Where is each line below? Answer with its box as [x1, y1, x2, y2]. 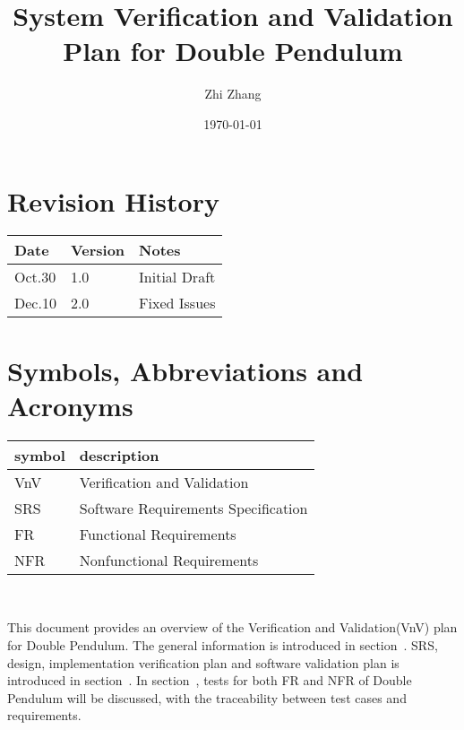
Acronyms [7, 387, 133, 423]
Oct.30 [14, 266, 56, 288]
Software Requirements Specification [79, 497, 308, 518]
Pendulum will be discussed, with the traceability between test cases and [7, 688, 407, 707]
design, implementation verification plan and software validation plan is [7, 653, 400, 672]
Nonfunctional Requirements [79, 549, 259, 570]
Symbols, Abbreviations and [7, 352, 364, 388]
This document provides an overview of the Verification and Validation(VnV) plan [7, 618, 458, 637]
